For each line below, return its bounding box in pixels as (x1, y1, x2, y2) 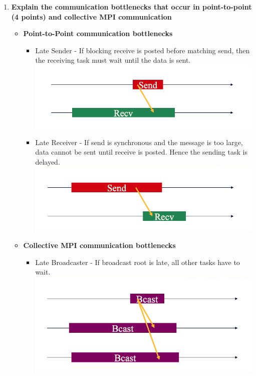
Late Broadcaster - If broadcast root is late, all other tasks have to (35, 257, 240, 267)
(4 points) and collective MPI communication (11, 11, 172, 22)
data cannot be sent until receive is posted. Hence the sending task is (35, 147, 247, 157)
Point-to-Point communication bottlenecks (23, 28, 173, 39)
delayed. (35, 156, 60, 167)
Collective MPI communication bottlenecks (23, 240, 176, 250)
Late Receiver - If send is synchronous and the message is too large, (35, 137, 243, 147)
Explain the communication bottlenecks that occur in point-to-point (11, 2, 252, 12)
